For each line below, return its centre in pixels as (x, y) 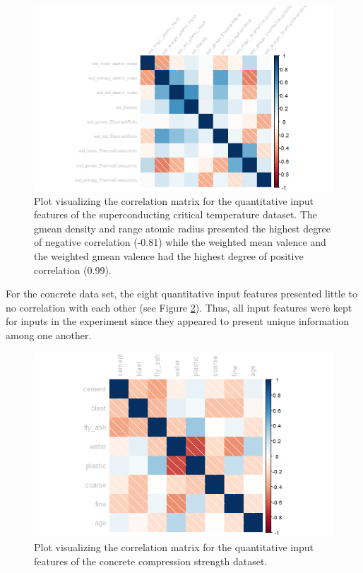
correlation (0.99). (73, 270)
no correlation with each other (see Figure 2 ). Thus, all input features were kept (179, 307)
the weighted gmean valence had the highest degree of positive (169, 255)
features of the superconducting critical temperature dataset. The (175, 214)
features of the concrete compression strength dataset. (151, 561)
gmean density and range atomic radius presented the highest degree (183, 228)
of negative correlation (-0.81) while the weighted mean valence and (180, 242)
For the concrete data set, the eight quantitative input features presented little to (181, 294)
